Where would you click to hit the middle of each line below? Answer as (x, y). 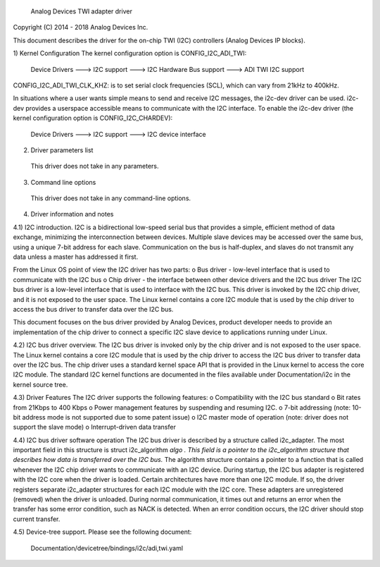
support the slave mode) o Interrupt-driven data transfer (94, 427)
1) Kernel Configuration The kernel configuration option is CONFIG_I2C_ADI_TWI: (130, 54)
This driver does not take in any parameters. (95, 166)
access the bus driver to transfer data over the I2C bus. (93, 309)
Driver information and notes (72, 214)
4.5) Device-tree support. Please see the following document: (102, 532)
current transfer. (37, 519)
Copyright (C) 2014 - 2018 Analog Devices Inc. (81, 28)
